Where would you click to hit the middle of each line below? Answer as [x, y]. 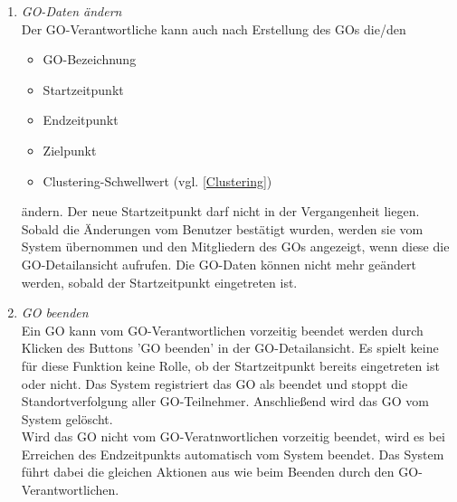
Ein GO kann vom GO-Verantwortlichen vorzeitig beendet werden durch [222, 330]
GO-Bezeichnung [90, 59]
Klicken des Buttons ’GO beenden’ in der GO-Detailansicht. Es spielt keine [230, 348]
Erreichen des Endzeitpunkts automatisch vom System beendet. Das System [233, 454]
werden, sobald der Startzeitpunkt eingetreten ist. [159, 282]
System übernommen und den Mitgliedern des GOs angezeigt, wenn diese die [235, 246]
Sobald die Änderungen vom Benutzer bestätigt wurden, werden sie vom [222, 228]
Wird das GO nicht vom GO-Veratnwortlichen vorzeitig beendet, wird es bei [233, 436]
